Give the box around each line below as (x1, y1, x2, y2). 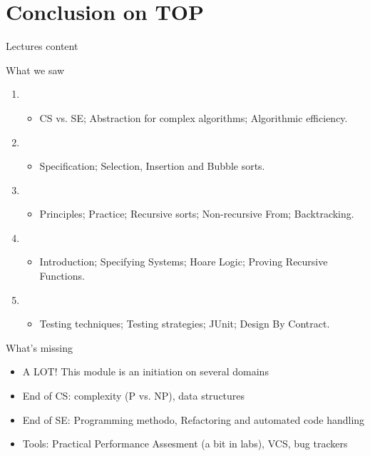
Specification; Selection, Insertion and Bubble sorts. (39, 158, 265, 173)
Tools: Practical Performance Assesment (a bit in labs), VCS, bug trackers (22, 436, 348, 451)
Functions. (39, 268, 85, 283)
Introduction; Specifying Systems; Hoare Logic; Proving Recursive (39, 254, 328, 269)
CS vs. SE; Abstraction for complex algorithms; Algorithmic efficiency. (39, 110, 348, 125)
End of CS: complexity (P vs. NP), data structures (22, 388, 245, 403)
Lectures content (6, 39, 78, 54)
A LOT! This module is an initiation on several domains (22, 364, 269, 379)
